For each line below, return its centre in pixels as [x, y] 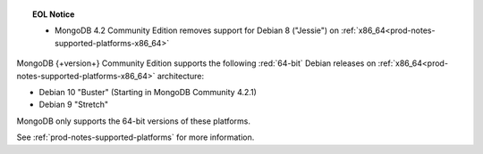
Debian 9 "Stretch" [74, 105]
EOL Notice [54, 14]
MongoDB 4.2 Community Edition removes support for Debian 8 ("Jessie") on [197, 30]
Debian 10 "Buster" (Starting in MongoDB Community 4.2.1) [148, 92]
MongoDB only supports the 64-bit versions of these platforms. [133, 121]
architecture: [181, 76]
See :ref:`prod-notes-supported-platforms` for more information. [136, 137]
